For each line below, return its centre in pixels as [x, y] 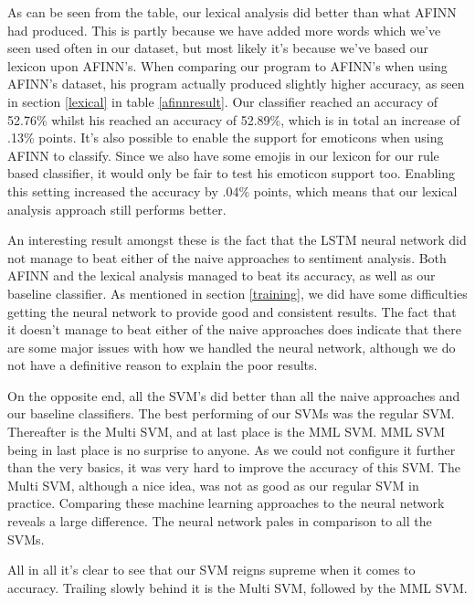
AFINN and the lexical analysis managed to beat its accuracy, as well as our [222, 275]
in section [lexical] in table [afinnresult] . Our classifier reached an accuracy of [223, 101]
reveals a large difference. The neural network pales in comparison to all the [220, 521]
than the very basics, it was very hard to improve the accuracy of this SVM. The [234, 467]
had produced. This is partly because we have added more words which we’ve [224, 30]
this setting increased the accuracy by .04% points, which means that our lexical [232, 190]
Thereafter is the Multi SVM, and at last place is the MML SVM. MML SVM [227, 432]
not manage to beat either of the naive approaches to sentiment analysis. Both [227, 257]
